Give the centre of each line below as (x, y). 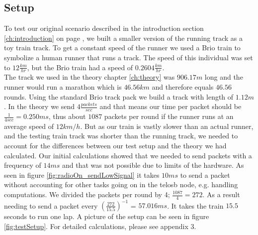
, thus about (67, 116)
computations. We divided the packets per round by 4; (87, 194)
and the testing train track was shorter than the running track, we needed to (121, 136)
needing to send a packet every (51, 205)
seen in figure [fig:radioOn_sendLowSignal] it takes (82, 175)
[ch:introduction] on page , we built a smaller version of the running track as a (123, 38)
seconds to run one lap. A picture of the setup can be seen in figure (107, 216)
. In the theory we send (40, 106)
